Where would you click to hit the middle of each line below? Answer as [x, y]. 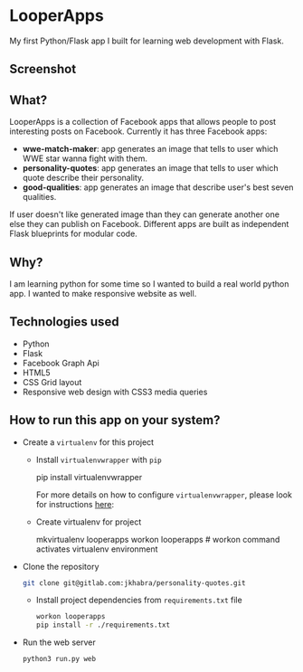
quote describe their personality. [83, 178]
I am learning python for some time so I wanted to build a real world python [149, 284]
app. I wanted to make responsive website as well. [103, 293]
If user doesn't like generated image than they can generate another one [145, 214]
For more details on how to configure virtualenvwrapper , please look [164, 495]
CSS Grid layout [52, 382]
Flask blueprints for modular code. [73, 234]
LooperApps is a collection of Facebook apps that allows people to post [143, 122]
